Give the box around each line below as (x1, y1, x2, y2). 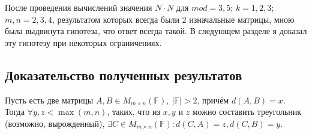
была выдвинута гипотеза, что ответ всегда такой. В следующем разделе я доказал (5, 25, 307, 37)
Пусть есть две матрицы (5, 93, 94, 106)
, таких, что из (107, 105, 160, 118)
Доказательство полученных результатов (5, 65, 242, 84)
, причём (197, 93, 229, 106)
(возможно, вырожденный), (5, 117, 105, 129)
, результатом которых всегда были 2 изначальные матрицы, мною (52, 13, 295, 25)
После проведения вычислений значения (5, 1, 152, 13)
